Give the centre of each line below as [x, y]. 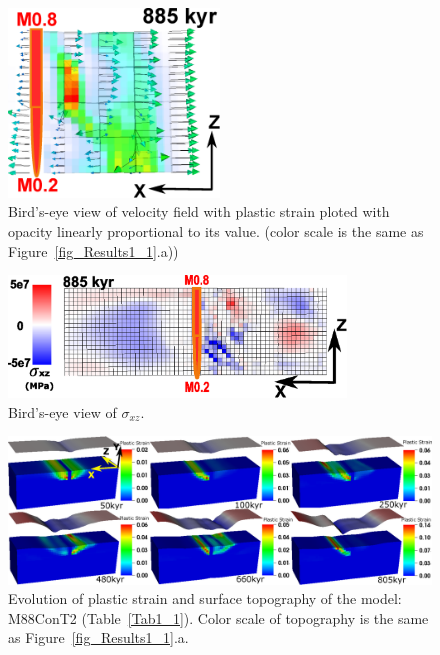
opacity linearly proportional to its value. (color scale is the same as [216, 231]
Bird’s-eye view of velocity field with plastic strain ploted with [199, 211]
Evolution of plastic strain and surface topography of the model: [205, 598]
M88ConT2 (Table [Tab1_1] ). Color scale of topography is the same [218, 617]
